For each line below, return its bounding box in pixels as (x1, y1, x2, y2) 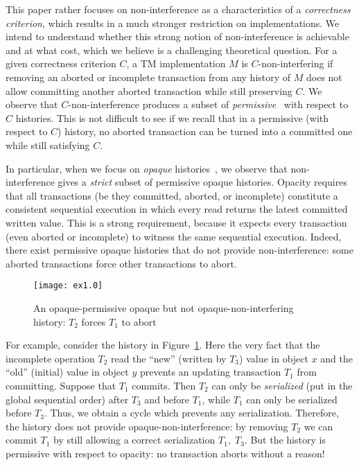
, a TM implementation (126, 56, 226, 71)
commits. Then (132, 378, 196, 392)
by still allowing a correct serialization (53, 432, 216, 447)
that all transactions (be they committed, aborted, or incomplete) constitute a (6, 188, 338, 202)
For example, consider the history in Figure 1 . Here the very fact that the (6, 337, 320, 352)
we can (304, 419, 333, 433)
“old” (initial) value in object (6, 365, 129, 379)
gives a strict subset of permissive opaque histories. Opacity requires (58, 175, 347, 189)
